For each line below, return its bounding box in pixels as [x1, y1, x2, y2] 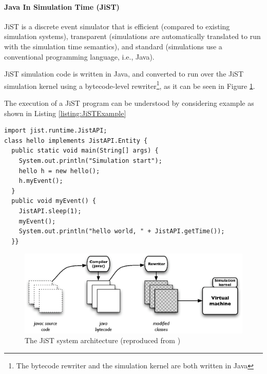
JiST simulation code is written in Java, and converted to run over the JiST [4, 68, 244, 79]
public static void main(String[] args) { [11, 147, 159, 155]
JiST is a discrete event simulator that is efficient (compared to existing [4, 21, 230, 31]
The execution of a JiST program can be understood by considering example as [4, 98, 254, 108]
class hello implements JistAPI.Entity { [4, 137, 148, 144]
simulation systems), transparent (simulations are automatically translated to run [4, 31, 261, 42]
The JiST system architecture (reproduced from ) [25, 335, 181, 346]
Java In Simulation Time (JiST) [4, 1, 120, 12]
